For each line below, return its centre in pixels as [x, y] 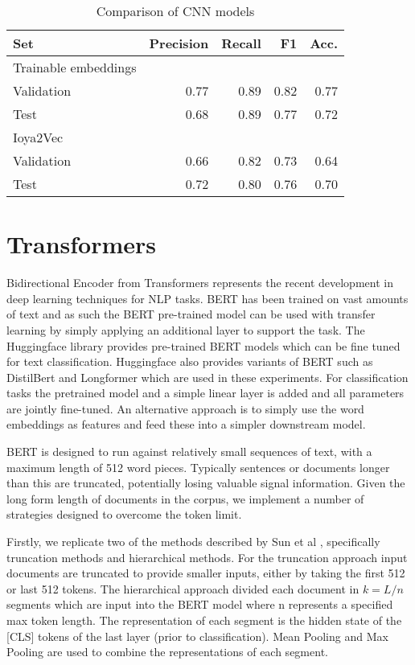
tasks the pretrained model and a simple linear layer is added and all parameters [205, 393]
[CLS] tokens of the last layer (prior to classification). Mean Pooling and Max [197, 636]
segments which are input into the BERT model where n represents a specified [200, 604]
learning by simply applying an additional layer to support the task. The [186, 329]
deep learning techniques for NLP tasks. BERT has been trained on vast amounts [207, 298]
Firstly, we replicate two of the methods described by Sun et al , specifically [193, 542]
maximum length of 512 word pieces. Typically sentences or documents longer [198, 467]
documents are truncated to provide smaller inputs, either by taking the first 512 [206, 573]
